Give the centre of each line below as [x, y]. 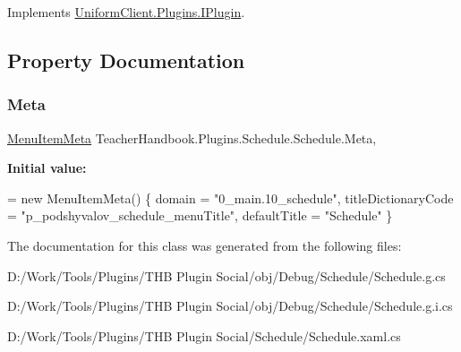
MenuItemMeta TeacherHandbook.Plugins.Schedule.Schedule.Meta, [192, 137]
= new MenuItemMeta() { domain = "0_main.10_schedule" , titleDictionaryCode [230, 197]
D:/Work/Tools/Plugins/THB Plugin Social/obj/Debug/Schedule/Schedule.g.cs [226, 275]
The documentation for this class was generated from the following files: [205, 245]
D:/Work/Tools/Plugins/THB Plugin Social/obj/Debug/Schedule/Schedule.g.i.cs [230, 306]
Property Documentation [126, 60]
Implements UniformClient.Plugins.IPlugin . [126, 12]
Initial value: [47, 168]
